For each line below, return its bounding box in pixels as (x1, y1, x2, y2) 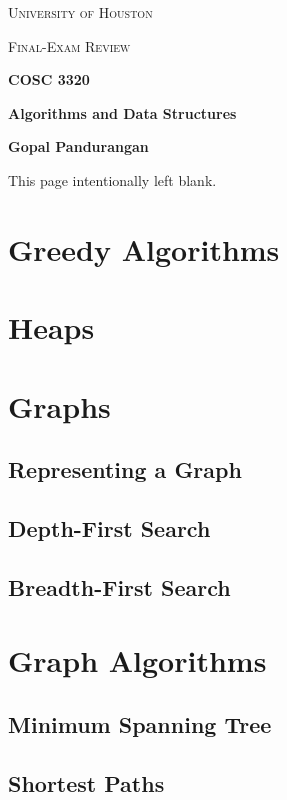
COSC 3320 (8, 69, 90, 90)
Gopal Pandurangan (8, 136, 149, 157)
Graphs (8, 385, 111, 426)
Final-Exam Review (8, 35, 131, 56)
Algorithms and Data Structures (8, 102, 237, 123)
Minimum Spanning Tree (8, 708, 272, 739)
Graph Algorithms (8, 640, 267, 681)
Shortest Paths (8, 767, 165, 798)
